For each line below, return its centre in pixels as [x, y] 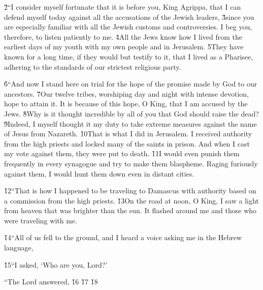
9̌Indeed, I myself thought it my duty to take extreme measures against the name [130, 123]
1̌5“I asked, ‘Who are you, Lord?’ [56, 264]
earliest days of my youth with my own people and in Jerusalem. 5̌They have [124, 47]
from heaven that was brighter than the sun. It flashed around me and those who [130, 210]
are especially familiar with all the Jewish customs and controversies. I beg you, [128, 27]
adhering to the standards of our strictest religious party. [93, 66]
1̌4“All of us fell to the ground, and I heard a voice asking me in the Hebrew [123, 237]
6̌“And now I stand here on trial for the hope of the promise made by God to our [131, 84]
